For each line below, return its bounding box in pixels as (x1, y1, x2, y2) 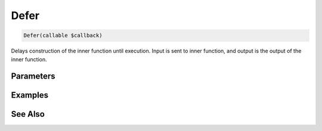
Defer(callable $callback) (23, 32, 103, 39)
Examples (11, 90, 49, 101)
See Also (11, 109, 45, 119)
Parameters (11, 71, 55, 82)
